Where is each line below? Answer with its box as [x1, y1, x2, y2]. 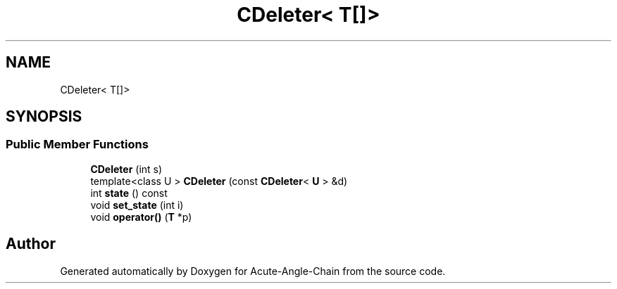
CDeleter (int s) [90, 162, 163, 175]
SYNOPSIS [6, 108, 82, 126]
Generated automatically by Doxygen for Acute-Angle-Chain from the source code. [60, 264, 446, 277]
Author [6, 235, 56, 253]
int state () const [90, 186, 168, 199]
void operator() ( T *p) [90, 210, 192, 223]
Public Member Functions [6, 137, 149, 152]
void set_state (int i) [90, 198, 184, 211]
